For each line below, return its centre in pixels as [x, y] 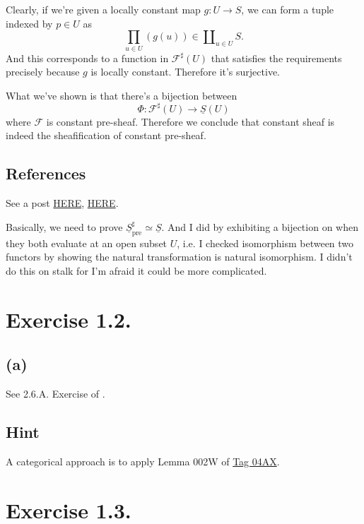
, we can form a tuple [288, 9]
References [46, 173]
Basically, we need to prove [64, 226]
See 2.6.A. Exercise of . [55, 394]
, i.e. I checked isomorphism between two [265, 243]
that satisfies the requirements [276, 58]
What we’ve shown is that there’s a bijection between [122, 95]
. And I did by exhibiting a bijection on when [260, 226]
